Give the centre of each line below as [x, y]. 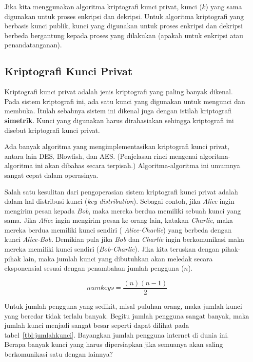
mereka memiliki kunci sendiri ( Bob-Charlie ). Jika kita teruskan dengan [112, 249]
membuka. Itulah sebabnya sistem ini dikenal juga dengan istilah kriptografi [118, 111]
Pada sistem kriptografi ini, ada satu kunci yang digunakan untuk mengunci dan [125, 101]
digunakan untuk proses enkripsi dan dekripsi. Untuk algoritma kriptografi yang [124, 16]
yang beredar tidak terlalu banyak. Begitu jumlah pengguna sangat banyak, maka [127, 315]
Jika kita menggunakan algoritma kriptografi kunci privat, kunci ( [103, 6]
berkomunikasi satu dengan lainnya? [59, 353]
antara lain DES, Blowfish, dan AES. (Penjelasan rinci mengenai [101, 156]
